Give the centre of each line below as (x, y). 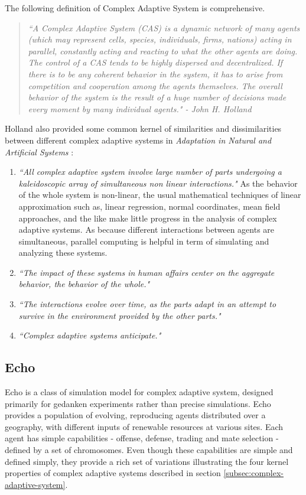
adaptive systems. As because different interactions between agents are (147, 229)
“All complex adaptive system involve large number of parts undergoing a (150, 172)
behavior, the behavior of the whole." (84, 284)
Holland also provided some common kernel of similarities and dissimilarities (143, 128)
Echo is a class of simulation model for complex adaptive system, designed (139, 392)
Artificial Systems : (39, 152)
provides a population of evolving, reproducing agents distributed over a (135, 415)
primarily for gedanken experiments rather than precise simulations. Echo (138, 403)
